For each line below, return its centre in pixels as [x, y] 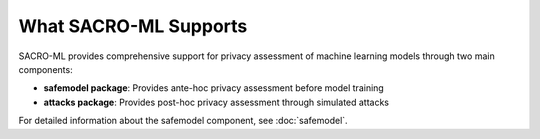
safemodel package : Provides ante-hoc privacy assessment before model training [213, 88]
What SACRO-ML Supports [133, 26]
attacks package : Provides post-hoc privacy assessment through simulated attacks [216, 102]
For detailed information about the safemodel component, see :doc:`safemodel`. [183, 121]
